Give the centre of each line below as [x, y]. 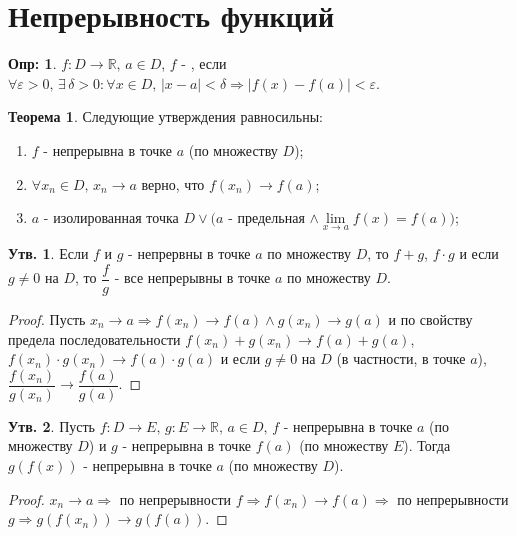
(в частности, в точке [401, 358]
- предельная [266, 217]
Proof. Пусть [47, 318]
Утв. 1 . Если [48, 253]
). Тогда [427, 445]
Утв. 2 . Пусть [51, 425]
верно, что [173, 183]
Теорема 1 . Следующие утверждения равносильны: [166, 116]
